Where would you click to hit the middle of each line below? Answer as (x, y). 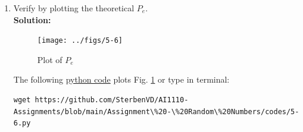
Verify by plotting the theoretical (74, 8)
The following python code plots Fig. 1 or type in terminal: (121, 79)
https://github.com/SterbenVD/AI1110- (112, 100)
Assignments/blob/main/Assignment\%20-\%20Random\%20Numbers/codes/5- (156, 111)
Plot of (50, 59)
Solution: (32, 19)
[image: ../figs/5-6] (80, 41)
